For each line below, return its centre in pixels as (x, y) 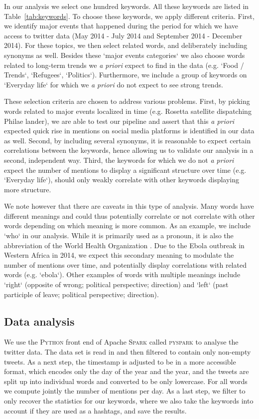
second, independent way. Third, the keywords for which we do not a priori (119, 160)
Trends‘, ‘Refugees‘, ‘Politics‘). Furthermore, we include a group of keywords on (126, 75)
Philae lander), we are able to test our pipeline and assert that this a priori (119, 121)
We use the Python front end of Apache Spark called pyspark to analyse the (121, 342)
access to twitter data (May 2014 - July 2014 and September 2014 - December (123, 35)
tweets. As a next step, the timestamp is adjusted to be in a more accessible (120, 361)
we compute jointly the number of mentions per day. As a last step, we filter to (125, 391)
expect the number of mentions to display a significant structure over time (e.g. (125, 170)
